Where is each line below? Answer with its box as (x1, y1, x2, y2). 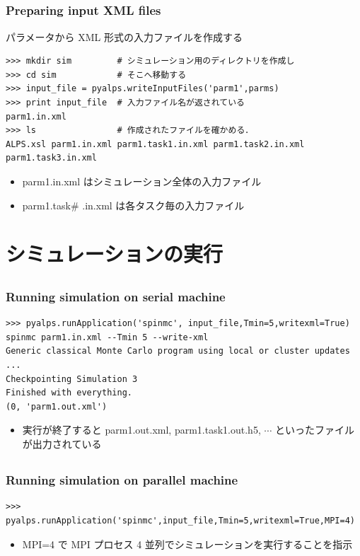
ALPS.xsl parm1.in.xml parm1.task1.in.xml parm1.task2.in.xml (6, 139, 305, 149)
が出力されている (22, 436, 102, 451)
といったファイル (274, 422, 354, 437)
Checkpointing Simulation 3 (6, 373, 138, 384)
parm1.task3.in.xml (6, 153, 97, 163)
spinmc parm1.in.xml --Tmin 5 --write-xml (6, 332, 209, 342)
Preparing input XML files (6, 1, 161, 19)
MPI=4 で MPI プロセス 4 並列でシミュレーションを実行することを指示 (22, 536, 353, 551)
